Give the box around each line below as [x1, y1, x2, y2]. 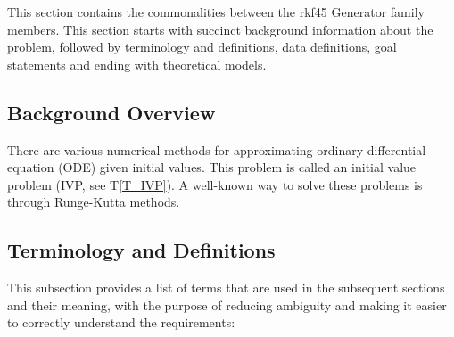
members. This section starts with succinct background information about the [7, 20, 433, 38]
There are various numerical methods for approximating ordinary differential [7, 140, 426, 159]
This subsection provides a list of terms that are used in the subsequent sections [7, 278, 445, 297]
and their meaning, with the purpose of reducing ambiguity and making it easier [7, 295, 447, 314]
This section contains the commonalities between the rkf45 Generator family [7, 3, 425, 21]
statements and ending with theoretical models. [7, 54, 267, 73]
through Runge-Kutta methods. [7, 193, 180, 211]
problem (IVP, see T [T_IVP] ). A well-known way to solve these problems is [7, 175, 423, 193]
